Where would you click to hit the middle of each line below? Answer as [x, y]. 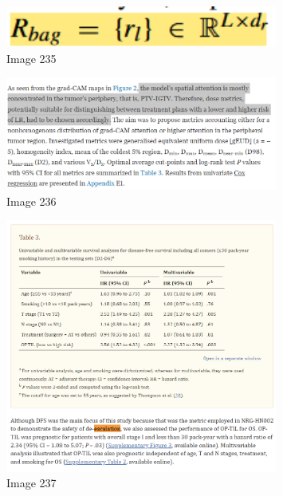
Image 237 [31, 483]
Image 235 [31, 58]
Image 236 [31, 201]
